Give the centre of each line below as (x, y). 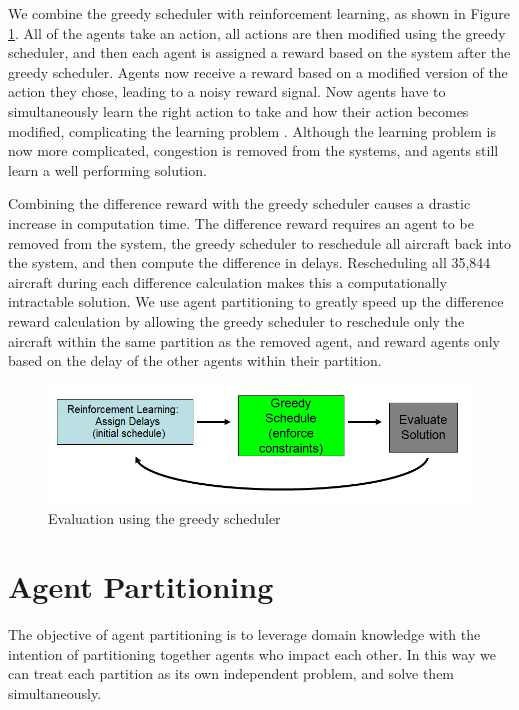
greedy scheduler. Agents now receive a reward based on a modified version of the (258, 71)
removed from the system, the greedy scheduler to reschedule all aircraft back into (259, 242)
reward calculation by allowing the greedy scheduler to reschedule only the (236, 320)
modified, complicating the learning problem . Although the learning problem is (252, 130)
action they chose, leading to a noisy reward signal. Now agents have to (227, 91)
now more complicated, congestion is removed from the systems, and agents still (253, 150)
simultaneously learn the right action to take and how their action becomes (238, 110)
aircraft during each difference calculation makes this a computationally (227, 281)
